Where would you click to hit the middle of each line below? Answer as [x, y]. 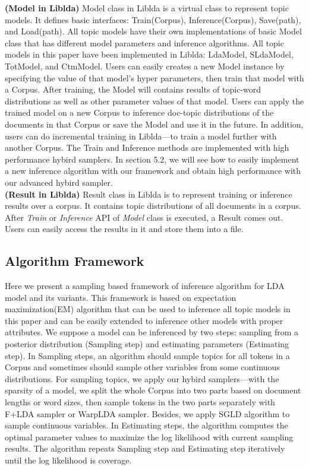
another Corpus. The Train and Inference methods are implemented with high [147, 147]
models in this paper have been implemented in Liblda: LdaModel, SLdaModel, [149, 54]
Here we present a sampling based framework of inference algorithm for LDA [145, 286]
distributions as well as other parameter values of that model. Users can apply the [154, 101]
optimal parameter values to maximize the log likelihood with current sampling [149, 436]
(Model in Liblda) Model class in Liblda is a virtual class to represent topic [147, 8]
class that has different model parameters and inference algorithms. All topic [144, 42]
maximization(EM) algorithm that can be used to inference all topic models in [148, 309]
